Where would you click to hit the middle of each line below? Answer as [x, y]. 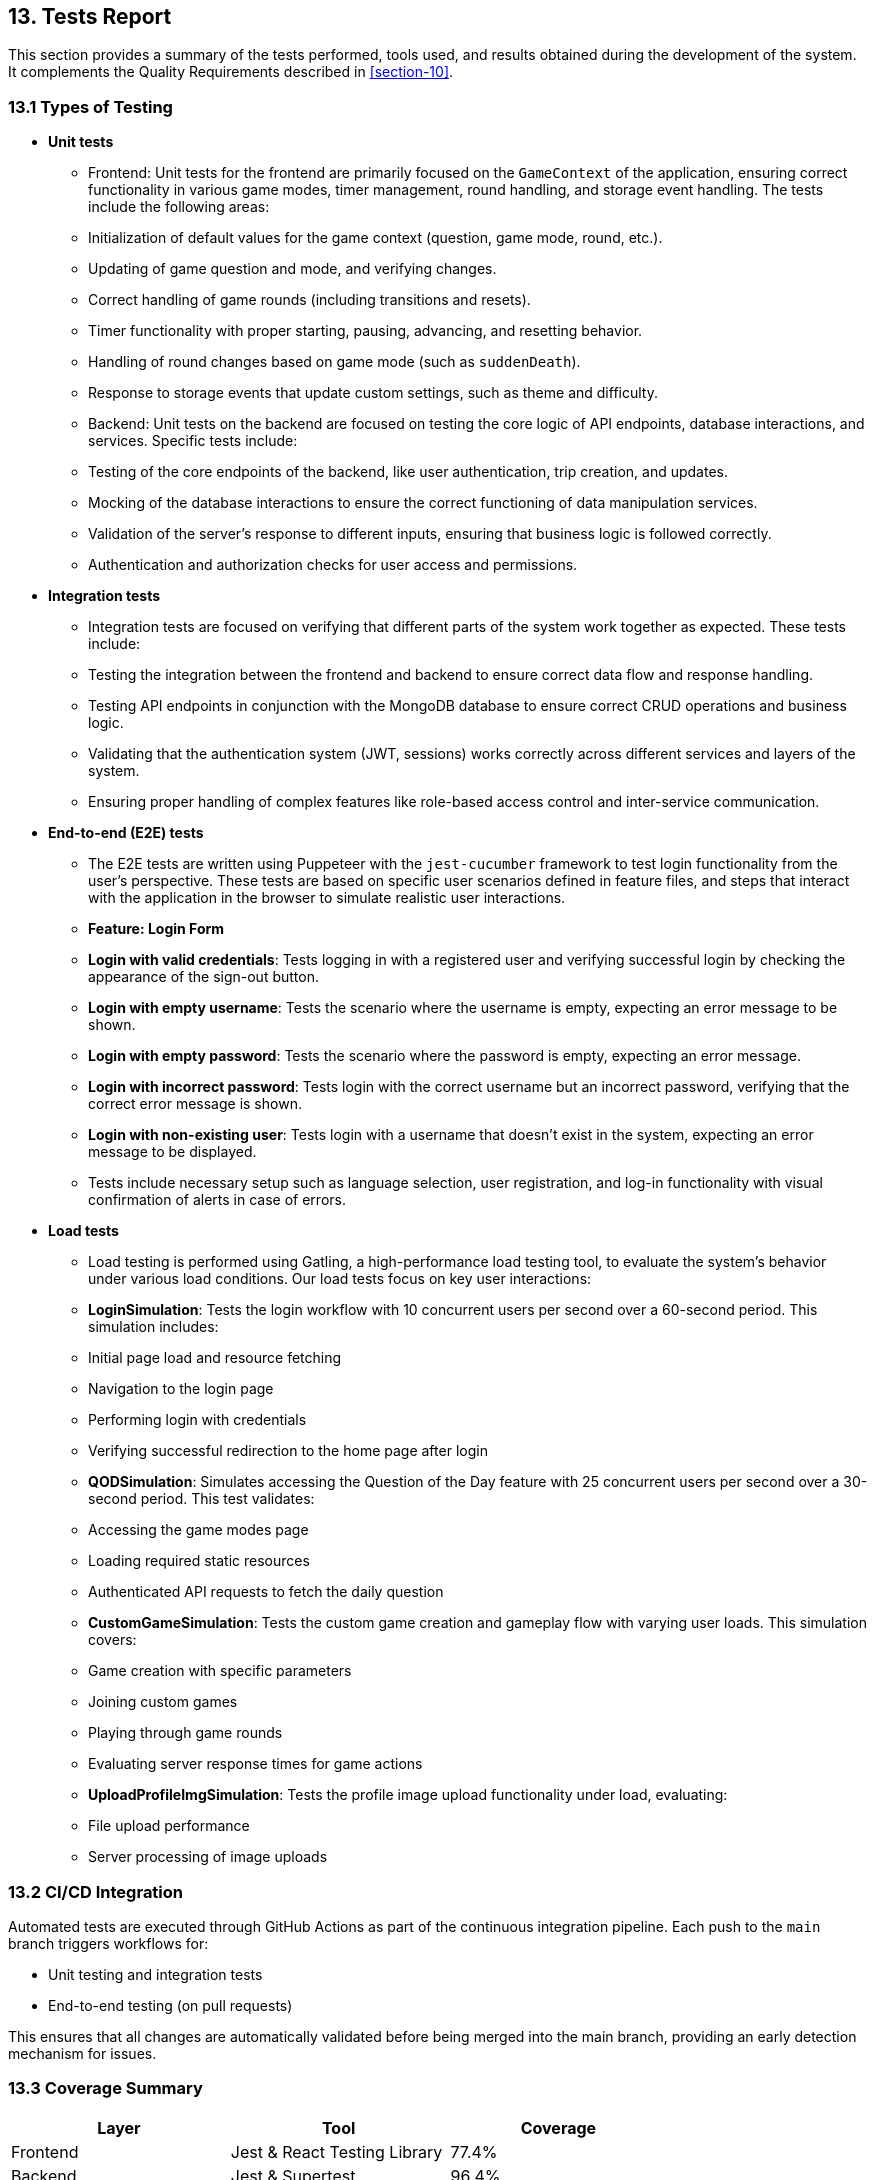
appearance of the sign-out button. [203, 977]
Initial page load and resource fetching [215, 1358]
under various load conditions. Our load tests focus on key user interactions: [340, 1279]
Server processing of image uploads [208, 1857]
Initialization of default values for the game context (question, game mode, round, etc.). [375, 238]
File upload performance [169, 1826]
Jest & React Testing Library [336, 2151]
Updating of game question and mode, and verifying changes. [292, 269]
